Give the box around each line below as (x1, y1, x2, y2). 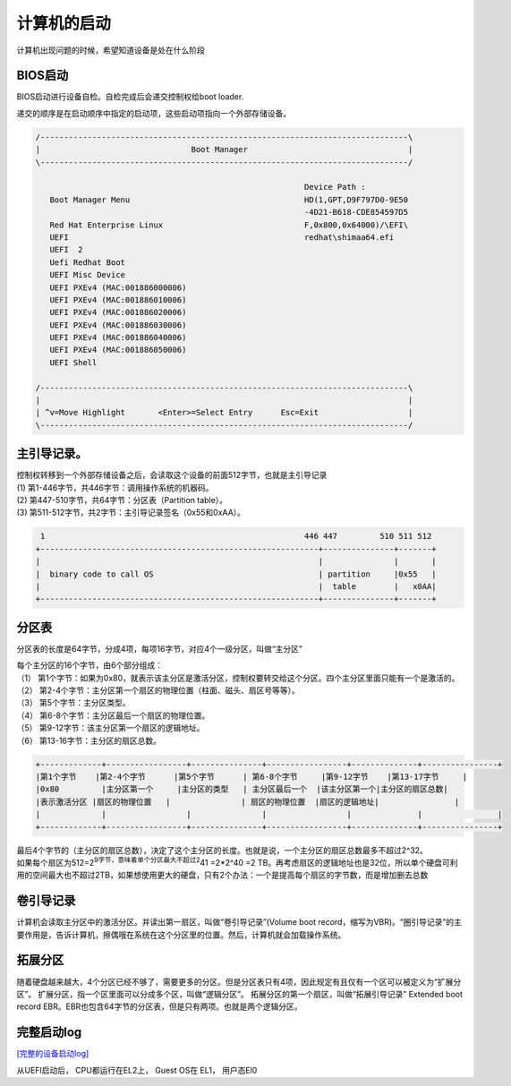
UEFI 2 (49, 244, 83, 255)
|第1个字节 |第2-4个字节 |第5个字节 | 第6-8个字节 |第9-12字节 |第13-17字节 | (35, 772, 468, 782)
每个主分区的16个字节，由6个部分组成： (16, 660, 164, 671)
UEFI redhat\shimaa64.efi (49, 232, 395, 242)
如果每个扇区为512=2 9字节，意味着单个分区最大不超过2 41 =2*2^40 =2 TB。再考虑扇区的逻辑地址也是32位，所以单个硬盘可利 (16, 856, 458, 868)
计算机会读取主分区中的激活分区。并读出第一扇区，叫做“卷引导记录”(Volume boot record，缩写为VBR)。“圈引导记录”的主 (16, 917, 463, 928)
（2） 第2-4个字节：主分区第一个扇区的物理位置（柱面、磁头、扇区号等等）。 (16, 685, 300, 696)
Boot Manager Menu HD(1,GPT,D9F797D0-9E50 (49, 194, 409, 205)
